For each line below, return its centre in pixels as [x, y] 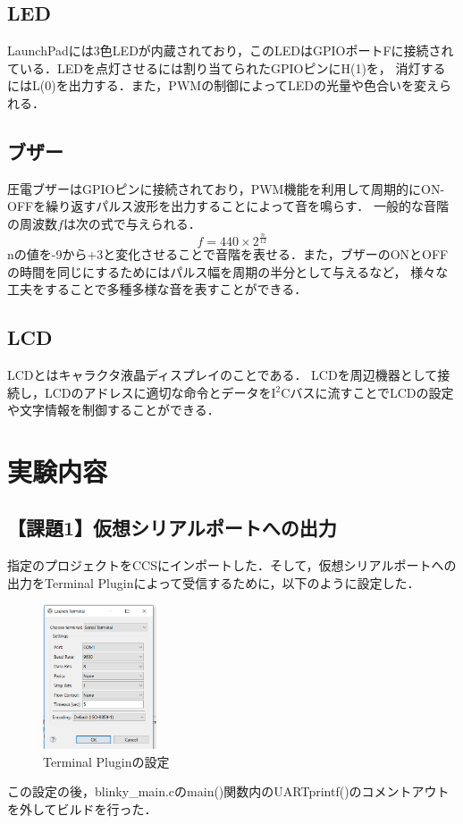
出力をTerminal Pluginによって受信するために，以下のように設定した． [214, 582]
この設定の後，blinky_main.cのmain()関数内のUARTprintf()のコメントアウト [228, 791]
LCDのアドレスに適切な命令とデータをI [160, 392]
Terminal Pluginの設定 [106, 761]
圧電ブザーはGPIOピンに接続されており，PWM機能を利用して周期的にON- [226, 188]
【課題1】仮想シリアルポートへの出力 [172, 528]
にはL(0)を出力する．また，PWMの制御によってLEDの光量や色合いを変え [223, 85]
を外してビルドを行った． [82, 808]
